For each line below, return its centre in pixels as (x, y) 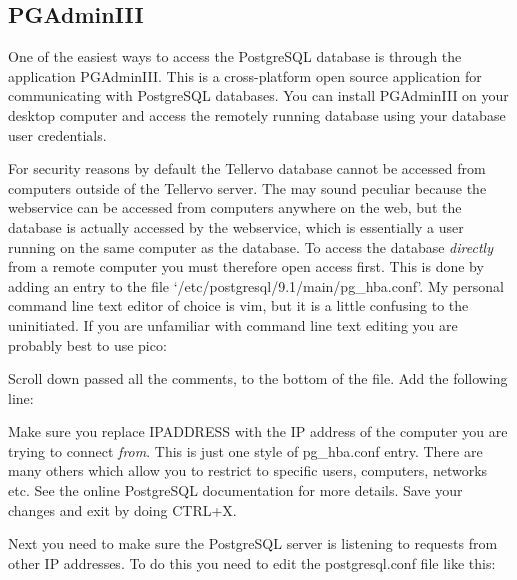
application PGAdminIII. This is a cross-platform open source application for (245, 75)
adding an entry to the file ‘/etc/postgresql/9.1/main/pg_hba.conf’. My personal (256, 285)
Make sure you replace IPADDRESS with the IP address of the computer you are (258, 431)
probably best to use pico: (87, 344)
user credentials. (57, 134)
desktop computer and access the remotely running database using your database (257, 114)
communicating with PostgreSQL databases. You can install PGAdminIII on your (258, 95)
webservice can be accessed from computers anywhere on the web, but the (235, 207)
